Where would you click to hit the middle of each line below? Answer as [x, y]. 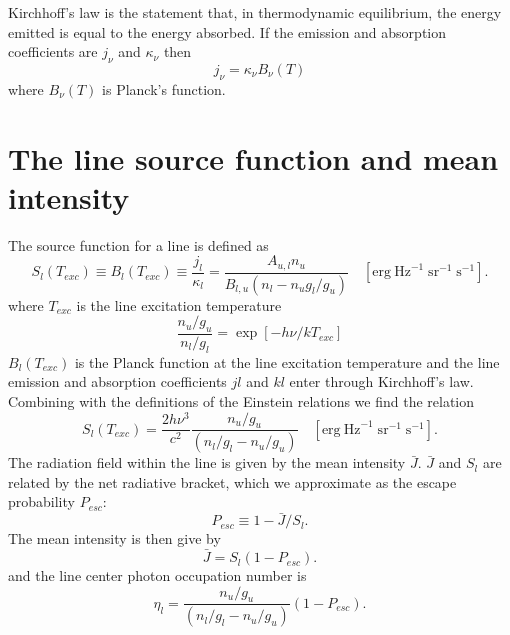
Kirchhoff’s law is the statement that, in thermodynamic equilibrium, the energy [255, 12]
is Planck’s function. [164, 88]
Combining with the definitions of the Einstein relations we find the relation [241, 401]
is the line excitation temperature [179, 304]
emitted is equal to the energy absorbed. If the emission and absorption [227, 31]
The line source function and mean [253, 157]
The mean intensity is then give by [114, 538]
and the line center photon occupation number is [157, 575]
